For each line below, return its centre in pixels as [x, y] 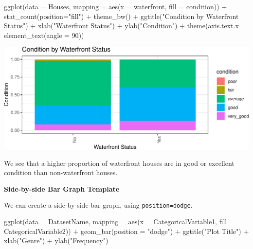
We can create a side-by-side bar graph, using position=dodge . [98, 205]
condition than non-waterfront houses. [61, 172]
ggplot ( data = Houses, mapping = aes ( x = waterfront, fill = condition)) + [116, 6]
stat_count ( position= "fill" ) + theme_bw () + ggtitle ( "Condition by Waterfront [121, 16]
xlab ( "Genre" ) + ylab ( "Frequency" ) [56, 240]
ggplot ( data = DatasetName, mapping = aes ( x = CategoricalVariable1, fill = [119, 222]
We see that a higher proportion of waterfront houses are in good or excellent [119, 163]
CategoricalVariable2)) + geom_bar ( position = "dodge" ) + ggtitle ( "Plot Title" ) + [126, 231]
